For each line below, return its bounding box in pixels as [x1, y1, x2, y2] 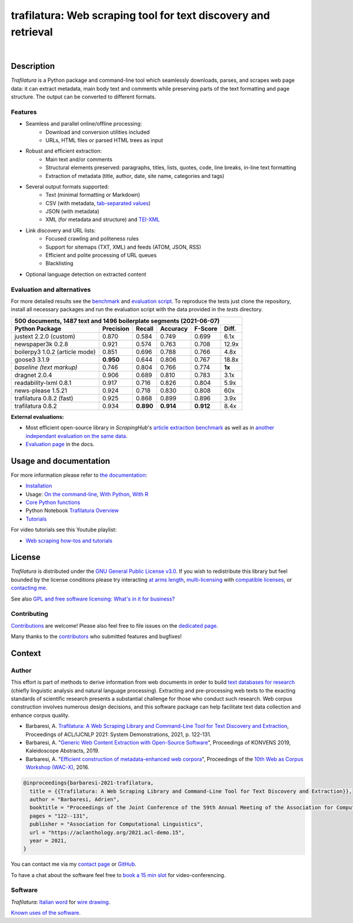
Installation [25, 482, 52, 489]
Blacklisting [45, 260, 74, 267]
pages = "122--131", [29, 812, 89, 819]
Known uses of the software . [11, 909, 81, 917]
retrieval [11, 25, 53, 38]
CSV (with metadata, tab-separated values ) [45, 199, 151, 206]
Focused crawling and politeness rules [45, 235, 139, 242]
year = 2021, [29, 837, 67, 844]
